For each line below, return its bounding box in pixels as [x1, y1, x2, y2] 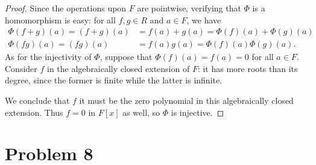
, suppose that [100, 50, 153, 63]
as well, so [122, 106, 160, 118]
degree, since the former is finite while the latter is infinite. [5, 74, 223, 86]
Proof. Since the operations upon [5, 2, 127, 14]
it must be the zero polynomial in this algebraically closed [79, 94, 294, 107]
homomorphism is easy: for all [5, 13, 116, 26]
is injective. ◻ [171, 106, 224, 118]
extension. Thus [5, 106, 63, 118]
